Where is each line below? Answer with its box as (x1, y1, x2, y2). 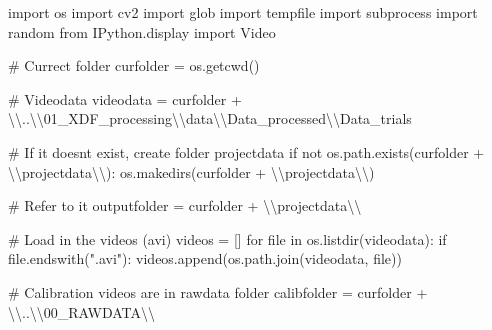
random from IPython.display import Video (8, 21, 276, 42)
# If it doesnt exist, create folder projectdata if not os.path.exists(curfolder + (8, 141, 485, 162)
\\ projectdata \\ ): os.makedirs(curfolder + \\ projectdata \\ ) (8, 161, 375, 182)
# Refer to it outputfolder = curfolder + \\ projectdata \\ (8, 195, 362, 216)
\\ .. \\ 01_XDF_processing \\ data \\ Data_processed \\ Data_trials (8, 108, 412, 129)
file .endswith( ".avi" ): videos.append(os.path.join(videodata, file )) (8, 248, 402, 269)
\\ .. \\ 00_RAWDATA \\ (8, 301, 156, 322)
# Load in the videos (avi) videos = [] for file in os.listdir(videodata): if (8, 228, 447, 249)
